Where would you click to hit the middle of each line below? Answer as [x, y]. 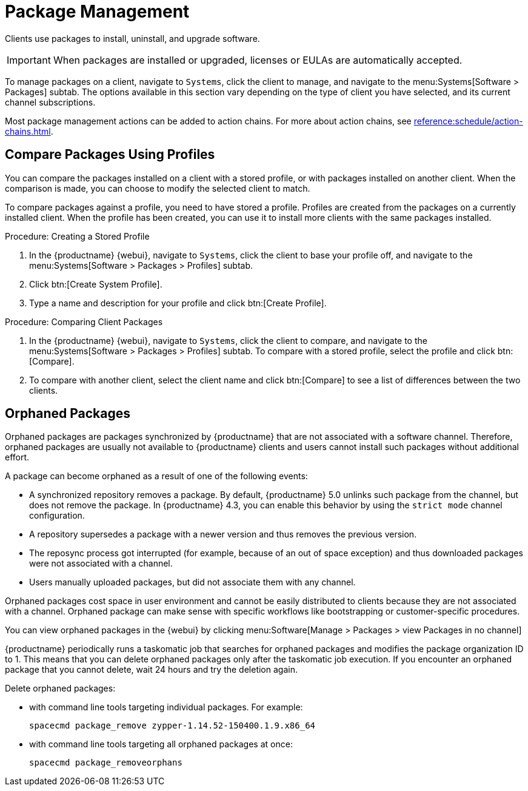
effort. [17, 457]
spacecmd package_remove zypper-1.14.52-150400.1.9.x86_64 [172, 726]
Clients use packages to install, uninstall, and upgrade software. [132, 38]
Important [29, 60]
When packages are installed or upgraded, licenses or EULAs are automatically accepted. [258, 60]
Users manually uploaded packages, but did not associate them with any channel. [192, 582]
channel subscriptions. [50, 102]
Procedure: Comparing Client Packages [84, 321]
